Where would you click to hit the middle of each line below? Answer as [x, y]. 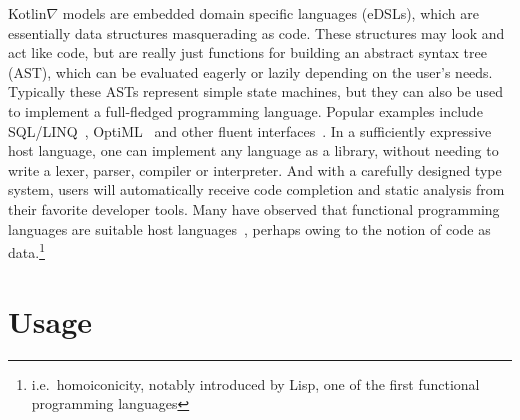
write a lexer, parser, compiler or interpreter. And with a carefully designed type [255, 169]
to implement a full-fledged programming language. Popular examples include [245, 110]
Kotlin [27, 13]
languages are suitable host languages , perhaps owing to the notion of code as [249, 228]
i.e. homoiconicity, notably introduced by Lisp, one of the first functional [255, 383]
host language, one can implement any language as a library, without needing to [253, 150]
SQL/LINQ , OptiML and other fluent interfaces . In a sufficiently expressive [250, 130]
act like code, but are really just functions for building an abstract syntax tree [247, 52]
